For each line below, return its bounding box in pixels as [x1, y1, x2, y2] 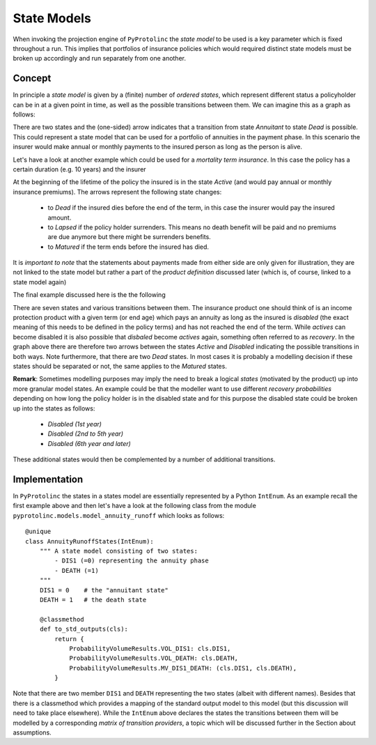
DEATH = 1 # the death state [39, 596, 147, 604]
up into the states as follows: [13, 404, 95, 413]
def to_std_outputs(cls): [39, 625, 129, 633]
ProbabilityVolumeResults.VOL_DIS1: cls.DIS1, [69, 645, 231, 652]
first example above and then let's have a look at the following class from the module [13, 502, 257, 510]
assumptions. [13, 728, 52, 737]
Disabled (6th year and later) [47, 439, 132, 447]
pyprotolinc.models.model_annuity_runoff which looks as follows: [13, 511, 225, 519]
